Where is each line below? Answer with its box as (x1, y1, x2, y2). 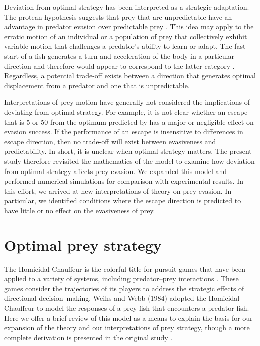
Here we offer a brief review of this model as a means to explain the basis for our (4, 312, 253, 323)
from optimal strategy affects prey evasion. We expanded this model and (4, 165, 227, 176)
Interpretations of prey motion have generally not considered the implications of (4, 97, 250, 107)
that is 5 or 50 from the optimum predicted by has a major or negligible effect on (4, 116, 254, 127)
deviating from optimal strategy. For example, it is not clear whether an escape (4, 106, 248, 117)
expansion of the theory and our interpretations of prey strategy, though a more (4, 322, 250, 333)
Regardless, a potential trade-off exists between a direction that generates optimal (4, 70, 256, 81)
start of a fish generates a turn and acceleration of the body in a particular (4, 50, 234, 61)
